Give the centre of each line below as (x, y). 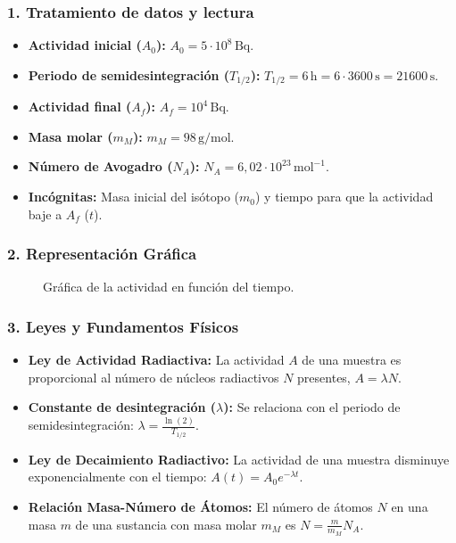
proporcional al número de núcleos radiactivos (153, 377)
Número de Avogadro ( (100, 166)
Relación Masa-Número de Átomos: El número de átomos (200, 507)
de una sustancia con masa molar (166, 524)
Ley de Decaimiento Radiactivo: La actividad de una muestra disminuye (239, 459)
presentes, (324, 377)
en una (410, 507)
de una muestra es (352, 360)
